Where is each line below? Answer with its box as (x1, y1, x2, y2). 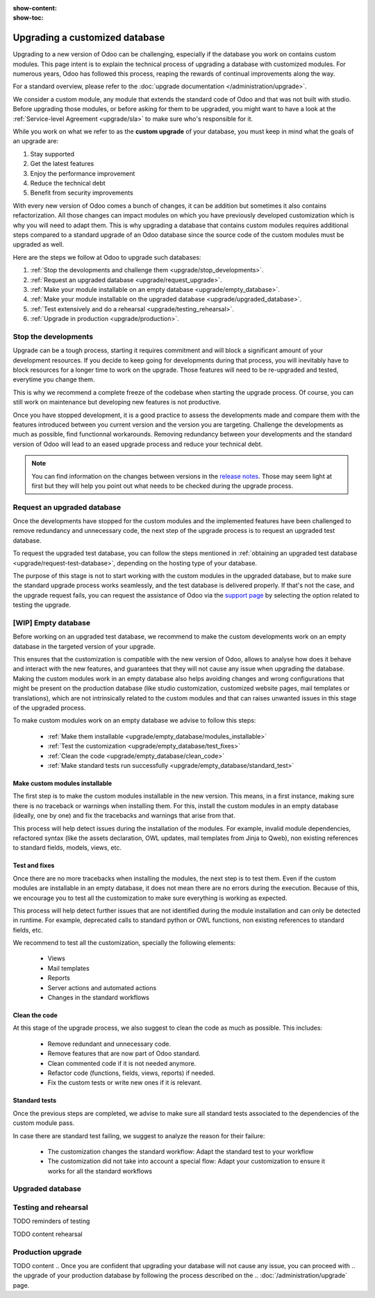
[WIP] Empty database (12, 618, 90, 627)
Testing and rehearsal (12, 1203, 88, 1213)
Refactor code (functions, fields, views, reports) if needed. (47, 1069, 215, 1077)
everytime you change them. (12, 375, 95, 384)
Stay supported (30, 149, 74, 158)
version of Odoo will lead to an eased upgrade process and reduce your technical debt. (12, 440, 263, 448)
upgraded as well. (12, 240, 65, 249)
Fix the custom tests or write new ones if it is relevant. (47, 1078, 202, 1087)
